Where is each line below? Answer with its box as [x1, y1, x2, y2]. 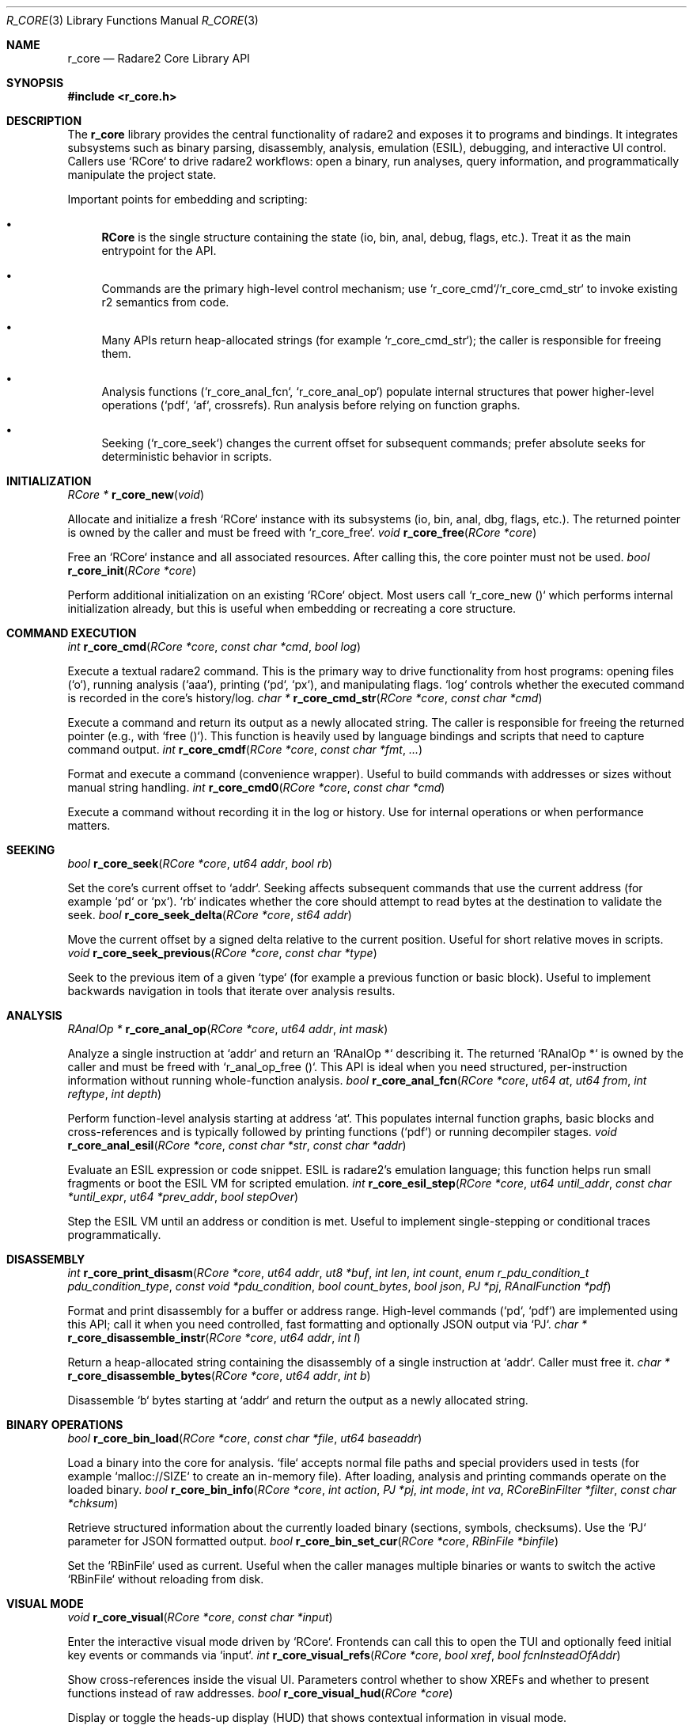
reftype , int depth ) [67, 1087, 162, 1100]
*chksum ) [67, 1496, 119, 1510]
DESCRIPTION [6, 114, 82, 127]
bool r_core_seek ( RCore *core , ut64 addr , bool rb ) [67, 857, 333, 870]
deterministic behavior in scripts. [101, 450, 272, 463]
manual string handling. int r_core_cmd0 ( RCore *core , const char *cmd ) [67, 781, 445, 794]
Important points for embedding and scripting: [67, 192, 308, 206]
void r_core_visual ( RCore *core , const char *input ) [67, 1610, 333, 1624]
